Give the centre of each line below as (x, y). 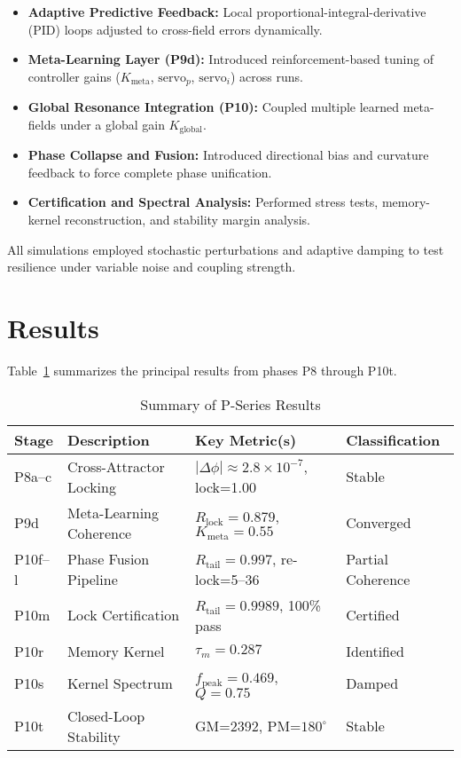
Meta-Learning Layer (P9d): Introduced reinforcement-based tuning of (231, 59)
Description (109, 439)
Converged (379, 523)
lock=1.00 (226, 486)
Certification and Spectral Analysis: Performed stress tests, (203, 202)
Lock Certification (124, 615)
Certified (373, 615)
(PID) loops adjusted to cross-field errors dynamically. (175, 29)
